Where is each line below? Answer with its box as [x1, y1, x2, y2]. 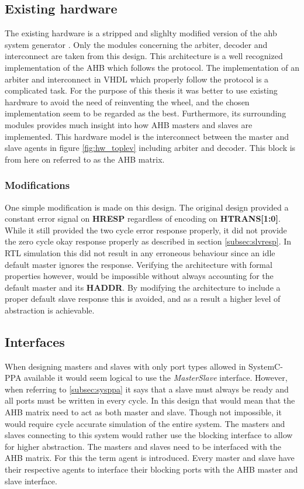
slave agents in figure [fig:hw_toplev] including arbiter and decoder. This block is [5, 142, 296, 154]
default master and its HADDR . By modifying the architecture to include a [5, 281, 281, 293]
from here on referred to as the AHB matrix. [5, 153, 165, 165]
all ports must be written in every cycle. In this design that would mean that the [5, 394, 295, 407]
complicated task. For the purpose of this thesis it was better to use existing [5, 84, 278, 97]
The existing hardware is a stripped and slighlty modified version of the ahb [5, 27, 277, 39]
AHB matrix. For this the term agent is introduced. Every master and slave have [5, 452, 295, 464]
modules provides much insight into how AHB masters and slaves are [5, 118, 253, 130]
